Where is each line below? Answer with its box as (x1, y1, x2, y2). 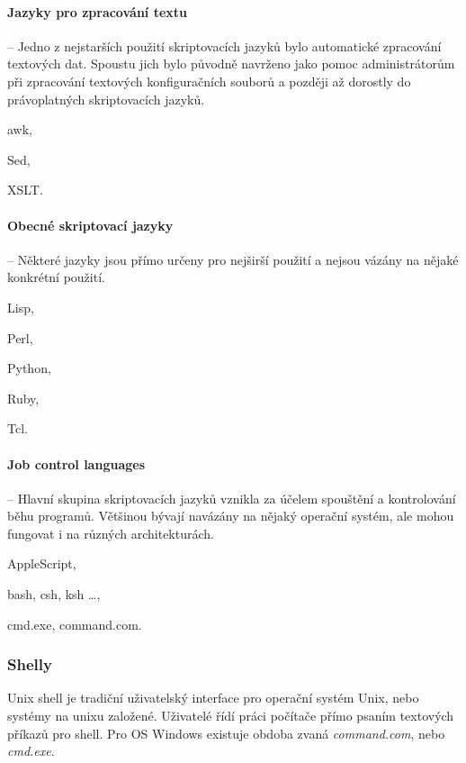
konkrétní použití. (7, 268, 105, 286)
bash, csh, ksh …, (7, 585, 101, 604)
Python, (7, 359, 51, 377)
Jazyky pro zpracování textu (7, 2, 188, 21)
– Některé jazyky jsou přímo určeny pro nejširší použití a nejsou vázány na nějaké (7, 250, 459, 268)
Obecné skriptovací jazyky (7, 215, 174, 234)
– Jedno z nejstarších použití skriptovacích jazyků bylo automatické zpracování (7, 36, 442, 55)
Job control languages (7, 454, 145, 473)
